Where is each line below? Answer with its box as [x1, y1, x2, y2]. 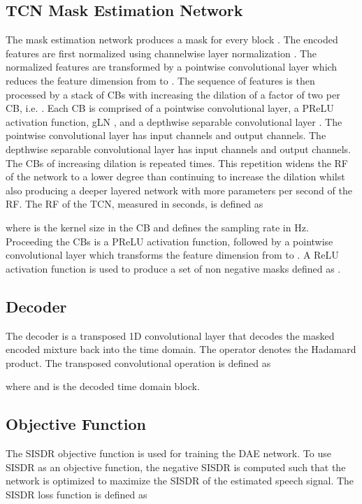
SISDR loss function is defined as [6, 487, 147, 501]
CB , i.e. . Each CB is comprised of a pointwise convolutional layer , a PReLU [6, 101, 334, 115]
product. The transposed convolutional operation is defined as [6, 355, 271, 370]
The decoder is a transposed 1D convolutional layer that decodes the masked [6, 328, 335, 343]
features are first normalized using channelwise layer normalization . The [6, 45, 317, 60]
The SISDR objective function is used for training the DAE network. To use [6, 446, 331, 461]
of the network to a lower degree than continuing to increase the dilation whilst [6, 169, 345, 184]
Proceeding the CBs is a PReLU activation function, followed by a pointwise [6, 233, 333, 248]
